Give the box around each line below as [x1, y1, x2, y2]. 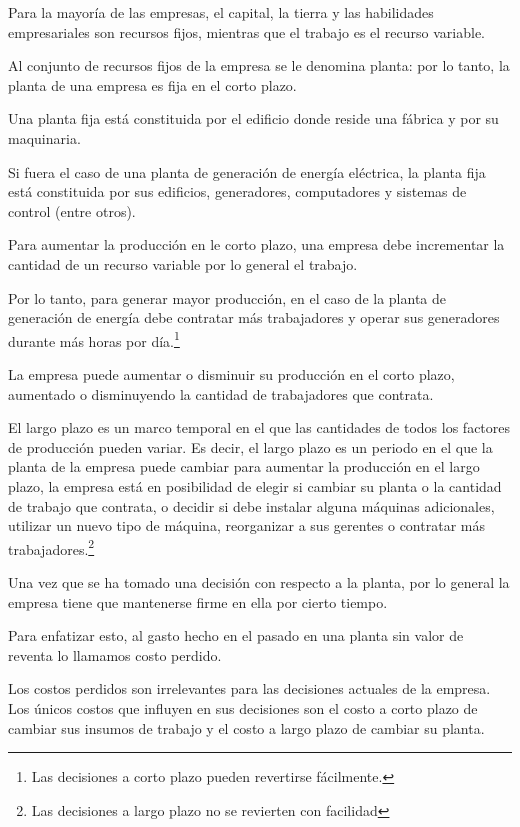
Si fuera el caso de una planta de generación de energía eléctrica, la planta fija [8, 161, 486, 182]
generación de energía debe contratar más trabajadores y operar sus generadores [8, 307, 500, 328]
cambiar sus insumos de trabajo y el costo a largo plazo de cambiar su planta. [8, 717, 485, 738]
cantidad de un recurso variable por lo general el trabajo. [8, 253, 358, 274]
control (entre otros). [8, 200, 136, 221]
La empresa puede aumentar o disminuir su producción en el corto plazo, [8, 363, 455, 384]
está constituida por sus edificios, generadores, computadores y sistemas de [8, 181, 467, 202]
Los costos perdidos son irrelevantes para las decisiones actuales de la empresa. [8, 678, 491, 699]
